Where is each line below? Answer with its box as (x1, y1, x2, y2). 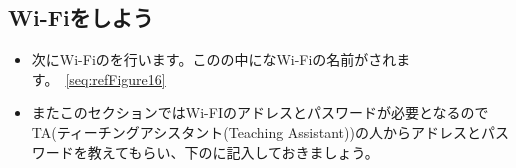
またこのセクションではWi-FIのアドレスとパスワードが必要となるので (31, 102, 489, 123)
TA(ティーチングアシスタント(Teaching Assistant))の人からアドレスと (31, 121, 481, 142)
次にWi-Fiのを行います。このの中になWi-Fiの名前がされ (31, 49, 397, 70)
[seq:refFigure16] (65, 68, 166, 89)
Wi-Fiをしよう (8, 2, 154, 33)
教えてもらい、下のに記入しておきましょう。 (87, 141, 379, 162)
